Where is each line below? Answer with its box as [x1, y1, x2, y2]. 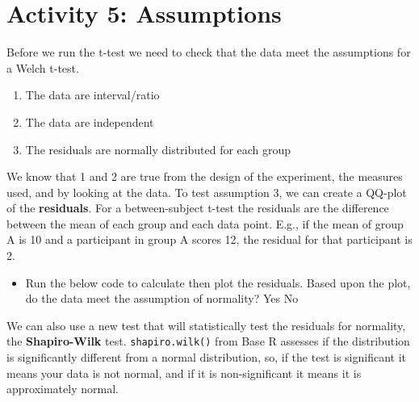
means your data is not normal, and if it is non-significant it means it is [6, 364, 362, 381]
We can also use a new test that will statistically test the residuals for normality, [6, 316, 406, 333]
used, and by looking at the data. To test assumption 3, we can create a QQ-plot [6, 183, 407, 200]
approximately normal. [6, 380, 119, 397]
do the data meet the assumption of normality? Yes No [25, 290, 299, 307]
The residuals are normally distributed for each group [25, 140, 291, 157]
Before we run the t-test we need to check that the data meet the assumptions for [6, 44, 411, 61]
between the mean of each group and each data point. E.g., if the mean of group [6, 215, 404, 232]
